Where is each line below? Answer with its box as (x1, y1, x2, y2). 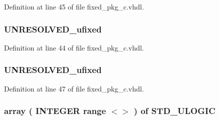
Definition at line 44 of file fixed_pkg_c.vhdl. (4, 42, 144, 52)
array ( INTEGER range (4, 104, 106, 117)
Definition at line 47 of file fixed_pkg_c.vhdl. (4, 83, 144, 93)
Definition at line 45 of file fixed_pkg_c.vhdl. (4, 1, 144, 11)
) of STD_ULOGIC (134, 104, 215, 117)
